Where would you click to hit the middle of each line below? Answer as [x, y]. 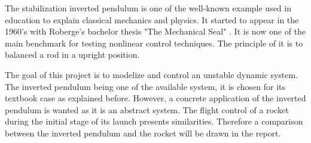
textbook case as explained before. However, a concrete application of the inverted [155, 98]
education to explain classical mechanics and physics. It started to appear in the [152, 19]
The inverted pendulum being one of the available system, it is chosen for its [145, 86]
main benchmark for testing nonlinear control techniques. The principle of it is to [154, 43]
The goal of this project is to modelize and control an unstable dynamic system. [152, 74]
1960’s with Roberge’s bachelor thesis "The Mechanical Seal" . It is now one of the [155, 31]
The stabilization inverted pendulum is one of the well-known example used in [148, 8]
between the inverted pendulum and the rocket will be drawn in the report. [143, 133]
